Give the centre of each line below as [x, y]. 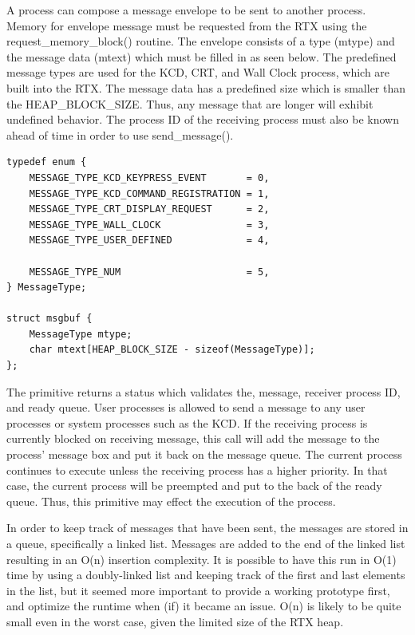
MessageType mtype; [81, 334]
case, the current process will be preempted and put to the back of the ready [194, 485]
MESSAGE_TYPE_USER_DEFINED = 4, [149, 241]
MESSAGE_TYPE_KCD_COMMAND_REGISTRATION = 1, [149, 193]
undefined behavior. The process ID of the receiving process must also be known [203, 119]
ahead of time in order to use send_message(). [120, 134]
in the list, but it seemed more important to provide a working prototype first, [198, 590]
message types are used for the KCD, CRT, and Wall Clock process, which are [198, 72]
